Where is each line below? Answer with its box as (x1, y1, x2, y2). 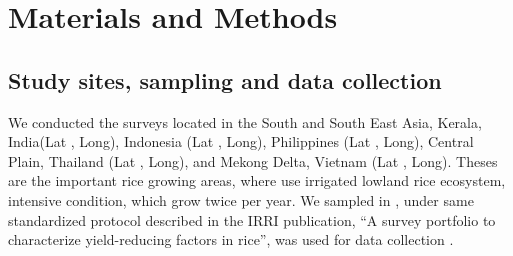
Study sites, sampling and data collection (8, 64, 442, 95)
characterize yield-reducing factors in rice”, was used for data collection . (8, 229, 454, 250)
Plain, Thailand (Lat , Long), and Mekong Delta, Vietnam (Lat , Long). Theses (8, 150, 498, 171)
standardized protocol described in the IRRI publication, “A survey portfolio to (8, 209, 496, 230)
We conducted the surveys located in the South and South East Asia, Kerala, (8, 111, 482, 132)
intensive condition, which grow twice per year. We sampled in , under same (8, 189, 474, 210)
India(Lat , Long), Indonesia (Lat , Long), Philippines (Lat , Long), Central (8, 131, 474, 152)
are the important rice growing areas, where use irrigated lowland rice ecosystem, (8, 170, 506, 191)
